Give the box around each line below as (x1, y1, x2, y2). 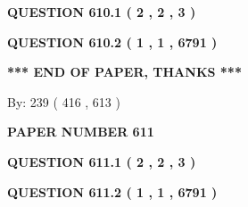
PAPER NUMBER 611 (7, 122, 154, 141)
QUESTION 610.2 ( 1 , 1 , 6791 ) (7, 32, 218, 51)
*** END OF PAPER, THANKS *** (7, 62, 242, 81)
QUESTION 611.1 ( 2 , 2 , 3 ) (7, 152, 196, 170)
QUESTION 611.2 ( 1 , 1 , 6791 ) (7, 182, 218, 201)
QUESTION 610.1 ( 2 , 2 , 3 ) (7, 3, 196, 21)
